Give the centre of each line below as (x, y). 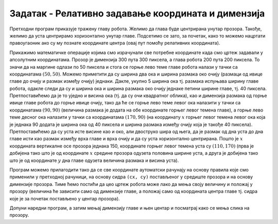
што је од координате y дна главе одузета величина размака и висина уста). (94, 160)
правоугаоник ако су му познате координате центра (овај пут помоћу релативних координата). (115, 43)
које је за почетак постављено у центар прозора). (65, 198)
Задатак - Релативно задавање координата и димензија (137, 13)
